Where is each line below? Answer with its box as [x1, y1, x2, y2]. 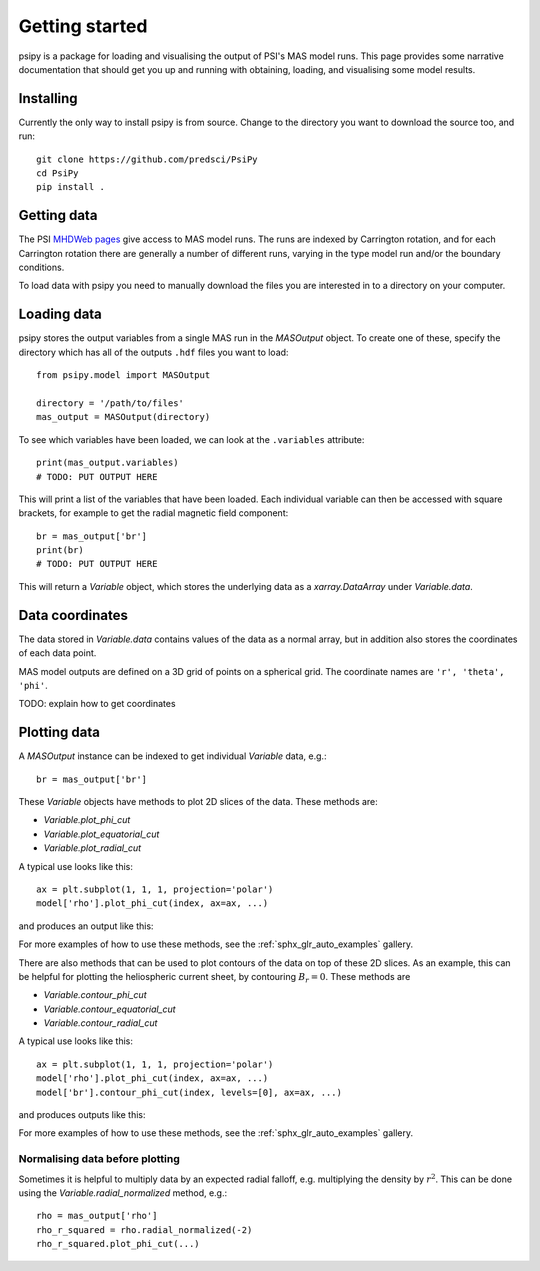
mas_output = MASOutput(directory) [36, 411, 211, 423]
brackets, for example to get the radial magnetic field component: [18, 507, 289, 519]
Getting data [18, 207, 98, 224]
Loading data [18, 306, 102, 323]
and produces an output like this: [18, 920, 154, 932]
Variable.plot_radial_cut [43, 842, 142, 854]
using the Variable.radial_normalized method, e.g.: [18, 1186, 228, 1199]
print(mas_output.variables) [36, 457, 179, 469]
